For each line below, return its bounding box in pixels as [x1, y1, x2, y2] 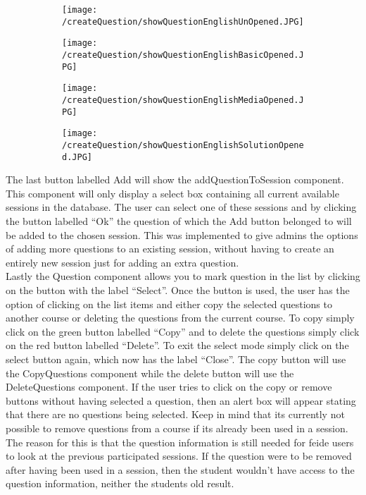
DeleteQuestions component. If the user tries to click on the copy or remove [6, 379, 332, 394]
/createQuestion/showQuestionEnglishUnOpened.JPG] [62, 16, 304, 27]
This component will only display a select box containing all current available [6, 185, 339, 200]
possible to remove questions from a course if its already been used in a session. [6, 420, 348, 435]
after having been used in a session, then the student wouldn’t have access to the [6, 462, 355, 477]
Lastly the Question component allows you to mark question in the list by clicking [6, 269, 360, 283]
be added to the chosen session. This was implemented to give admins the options [6, 227, 358, 242]
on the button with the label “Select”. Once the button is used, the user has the [6, 282, 350, 297]
